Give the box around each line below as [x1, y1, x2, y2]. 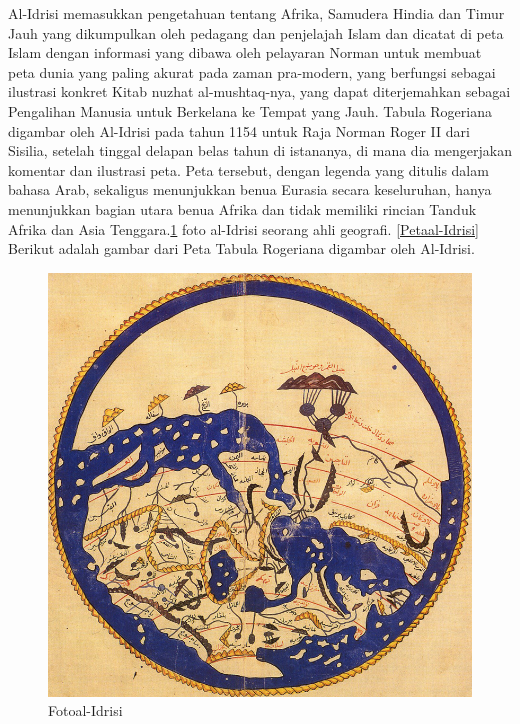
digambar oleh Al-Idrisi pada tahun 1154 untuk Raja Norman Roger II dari [8, 120, 470, 141]
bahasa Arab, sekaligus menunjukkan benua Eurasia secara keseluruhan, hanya [8, 179, 492, 200]
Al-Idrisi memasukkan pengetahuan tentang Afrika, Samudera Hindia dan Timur [8, 3, 505, 23]
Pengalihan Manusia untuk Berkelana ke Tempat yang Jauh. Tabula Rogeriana [8, 100, 492, 121]
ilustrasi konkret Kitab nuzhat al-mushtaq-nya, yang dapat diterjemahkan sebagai [8, 81, 511, 102]
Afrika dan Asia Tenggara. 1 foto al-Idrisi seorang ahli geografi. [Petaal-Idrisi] [8, 218, 479, 239]
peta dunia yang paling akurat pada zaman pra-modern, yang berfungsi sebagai [8, 61, 496, 82]
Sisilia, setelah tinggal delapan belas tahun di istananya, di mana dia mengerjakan [8, 140, 513, 161]
